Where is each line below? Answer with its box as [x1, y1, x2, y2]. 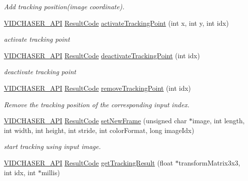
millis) [41, 167, 60, 177]
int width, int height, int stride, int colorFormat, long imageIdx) [4, 125, 194, 135]
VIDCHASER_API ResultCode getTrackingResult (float [4, 157, 173, 167]
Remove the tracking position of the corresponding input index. [4, 99, 189, 109]
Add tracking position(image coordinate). [4, 1, 124, 11]
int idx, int [4, 167, 36, 177]
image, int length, [192, 115, 245, 126]
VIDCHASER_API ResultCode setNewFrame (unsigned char [4, 115, 187, 126]
